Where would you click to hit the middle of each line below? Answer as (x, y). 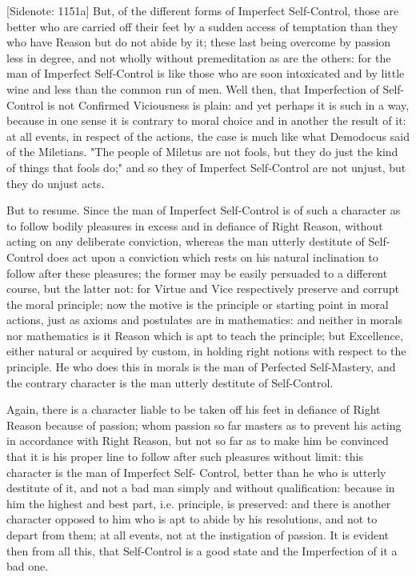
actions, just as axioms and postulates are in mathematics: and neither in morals (204, 320)
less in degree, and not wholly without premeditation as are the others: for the (199, 57)
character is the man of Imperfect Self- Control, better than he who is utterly (196, 472)
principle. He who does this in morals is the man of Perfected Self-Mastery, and (201, 367)
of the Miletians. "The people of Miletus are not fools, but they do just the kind (202, 152)
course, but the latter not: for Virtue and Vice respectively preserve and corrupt (203, 288)
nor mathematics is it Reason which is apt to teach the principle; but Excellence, (205, 335)
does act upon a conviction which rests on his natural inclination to (212, 256)
